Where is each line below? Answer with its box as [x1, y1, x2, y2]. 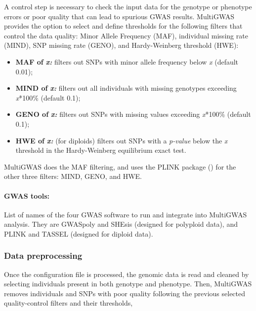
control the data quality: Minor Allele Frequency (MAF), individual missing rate [4, 30, 248, 40]
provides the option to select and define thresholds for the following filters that [4, 21, 243, 31]
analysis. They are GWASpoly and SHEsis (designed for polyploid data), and [4, 219, 238, 229]
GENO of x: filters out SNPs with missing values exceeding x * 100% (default [15, 109, 251, 119]
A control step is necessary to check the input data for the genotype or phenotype [4, 1, 252, 11]
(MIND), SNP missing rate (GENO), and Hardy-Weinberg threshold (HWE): [4, 40, 239, 50]
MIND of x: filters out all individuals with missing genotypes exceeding [15, 83, 237, 93]
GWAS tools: [4, 190, 50, 201]
